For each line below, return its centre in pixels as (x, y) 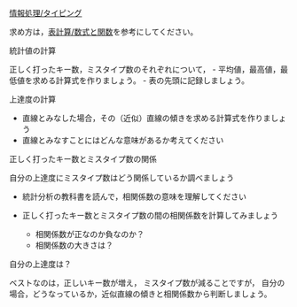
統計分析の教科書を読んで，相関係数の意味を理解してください (134, 196)
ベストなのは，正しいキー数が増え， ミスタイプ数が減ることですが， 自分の (147, 283)
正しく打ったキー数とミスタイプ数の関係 (83, 159)
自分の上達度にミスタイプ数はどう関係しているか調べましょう (122, 178)
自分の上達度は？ (40, 264)
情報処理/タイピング (46, 13)
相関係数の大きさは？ (74, 245)
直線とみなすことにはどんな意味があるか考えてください (123, 140)
